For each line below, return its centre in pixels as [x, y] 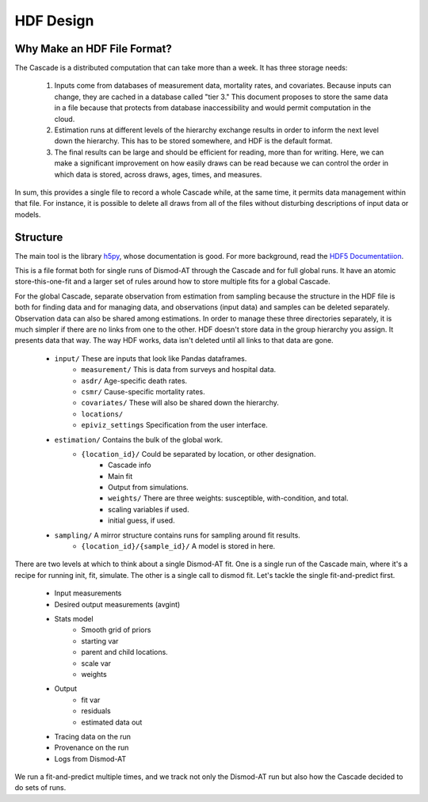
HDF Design [54, 21]
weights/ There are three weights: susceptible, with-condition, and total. [228, 498]
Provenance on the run [92, 747]
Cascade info [130, 465]
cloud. [65, 119]
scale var [96, 663]
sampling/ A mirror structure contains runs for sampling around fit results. [177, 535]
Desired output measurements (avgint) [117, 604]
